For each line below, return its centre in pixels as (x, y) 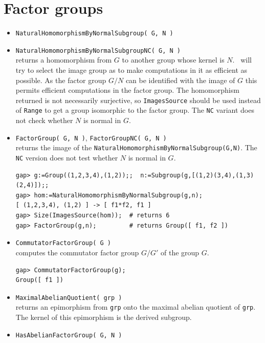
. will (242, 60)
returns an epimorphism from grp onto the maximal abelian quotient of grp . (136, 307)
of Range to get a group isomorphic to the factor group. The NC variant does (135, 110)
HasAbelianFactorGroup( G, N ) (69, 335)
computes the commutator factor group (77, 252)
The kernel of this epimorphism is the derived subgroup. (104, 317)
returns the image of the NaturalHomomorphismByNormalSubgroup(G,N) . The (136, 147)
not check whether (44, 120)
